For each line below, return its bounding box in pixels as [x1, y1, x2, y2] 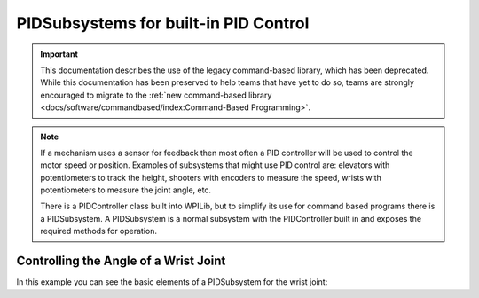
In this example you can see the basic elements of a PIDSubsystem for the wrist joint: [16, 277, 328, 287]
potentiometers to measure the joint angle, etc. [40, 184, 212, 195]
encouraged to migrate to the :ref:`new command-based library [40, 90, 272, 100]
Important [40, 49, 79, 59]
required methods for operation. [40, 226, 158, 237]
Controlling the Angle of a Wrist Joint [16, 254, 226, 269]
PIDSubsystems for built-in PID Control [16, 13, 310, 33]
